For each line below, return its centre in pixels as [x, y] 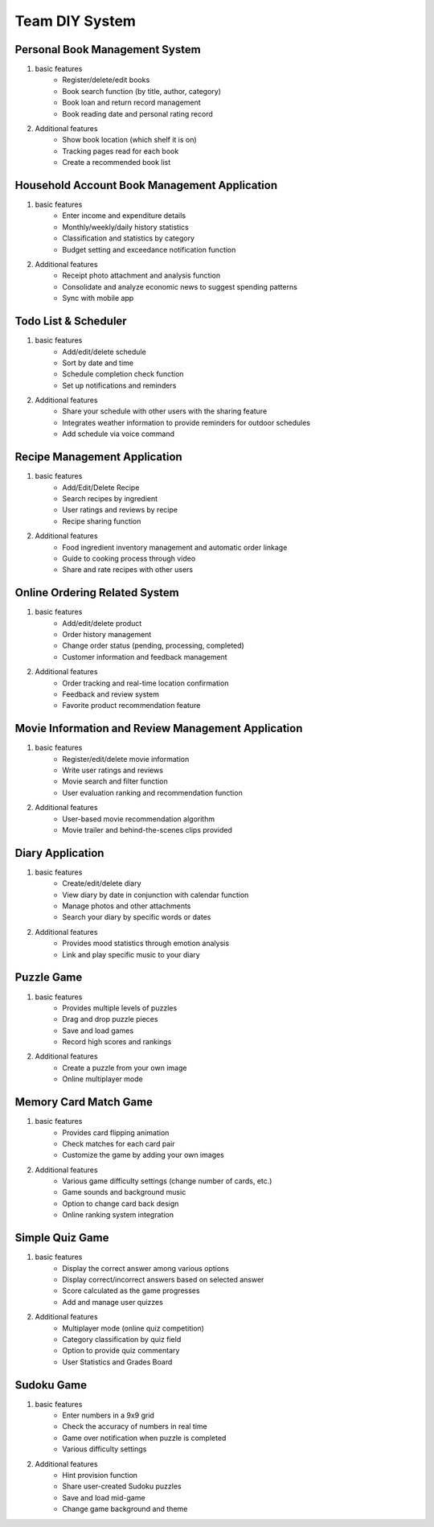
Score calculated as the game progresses [131, 1290]
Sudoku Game [51, 1385]
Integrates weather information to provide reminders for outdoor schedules [186, 422]
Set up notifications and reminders [119, 385]
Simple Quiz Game [62, 1238]
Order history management [107, 634]
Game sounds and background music [124, 1192]
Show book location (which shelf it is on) [129, 140]
